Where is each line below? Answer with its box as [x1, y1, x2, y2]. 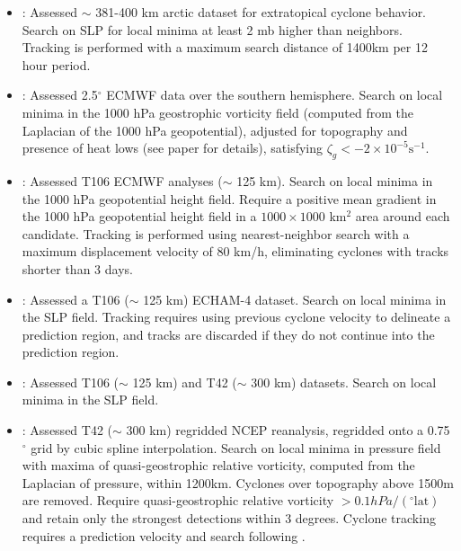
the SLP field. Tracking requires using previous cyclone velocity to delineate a [22, 307, 451, 326]
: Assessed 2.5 [22, 85, 98, 104]
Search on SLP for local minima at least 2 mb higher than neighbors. [22, 20, 403, 39]
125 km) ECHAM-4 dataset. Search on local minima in [143, 289, 447, 308]
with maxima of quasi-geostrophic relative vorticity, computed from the [22, 456, 415, 475]
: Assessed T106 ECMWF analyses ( [22, 171, 223, 190]
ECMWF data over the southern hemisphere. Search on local [106, 85, 443, 104]
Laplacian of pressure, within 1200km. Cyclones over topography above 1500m [22, 473, 454, 492]
